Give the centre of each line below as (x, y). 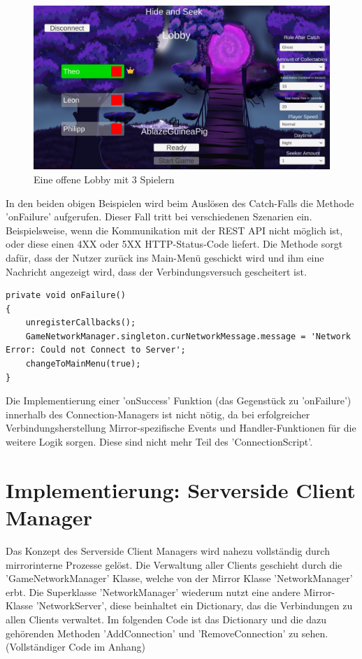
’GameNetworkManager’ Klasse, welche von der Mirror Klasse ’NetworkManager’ (179, 578)
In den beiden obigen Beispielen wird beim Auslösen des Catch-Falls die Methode (180, 203)
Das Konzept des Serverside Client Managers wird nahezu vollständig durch (168, 550)
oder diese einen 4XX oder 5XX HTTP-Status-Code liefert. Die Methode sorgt (174, 244)
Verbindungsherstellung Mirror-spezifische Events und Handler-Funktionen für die (181, 428)
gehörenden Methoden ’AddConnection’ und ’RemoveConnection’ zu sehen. (167, 633)
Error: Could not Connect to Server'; (96, 350)
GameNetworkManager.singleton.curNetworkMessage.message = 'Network (188, 336)
